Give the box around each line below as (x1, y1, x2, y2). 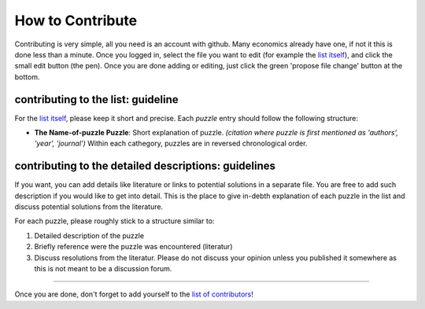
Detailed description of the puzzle (34, 230, 145, 240)
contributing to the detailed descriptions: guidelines (14, 160, 275, 173)
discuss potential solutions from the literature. (14, 202, 164, 212)
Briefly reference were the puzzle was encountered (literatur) (34, 242, 233, 252)
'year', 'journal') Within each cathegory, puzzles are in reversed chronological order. (34, 138, 308, 149)
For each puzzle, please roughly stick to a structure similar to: (14, 216, 215, 226)
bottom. (14, 72, 40, 82)
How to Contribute (14, 12, 138, 29)
